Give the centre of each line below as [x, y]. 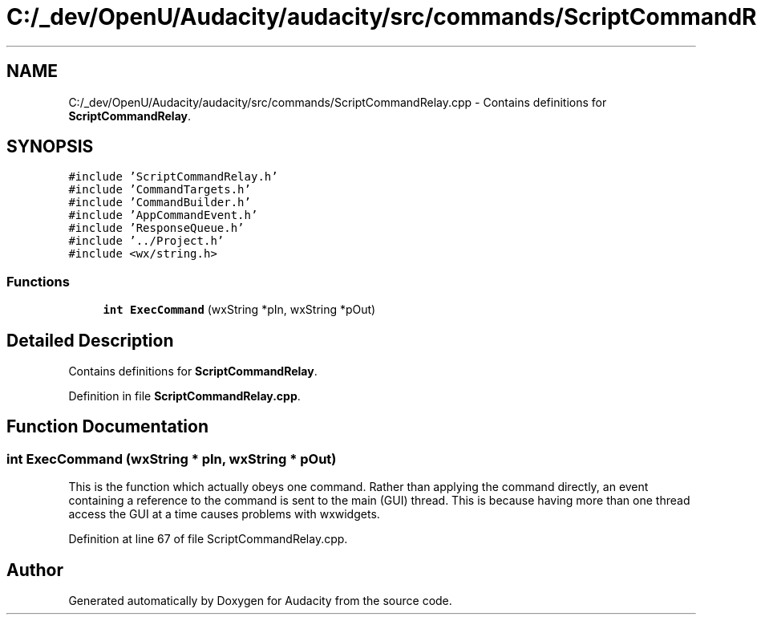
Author [35, 570]
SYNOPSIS [50, 147]
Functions [38, 281]
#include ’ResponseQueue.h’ [156, 228]
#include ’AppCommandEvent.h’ [163, 215]
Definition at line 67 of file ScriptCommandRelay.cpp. [208, 539]
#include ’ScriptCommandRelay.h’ [173, 177]
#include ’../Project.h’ [146, 241]
